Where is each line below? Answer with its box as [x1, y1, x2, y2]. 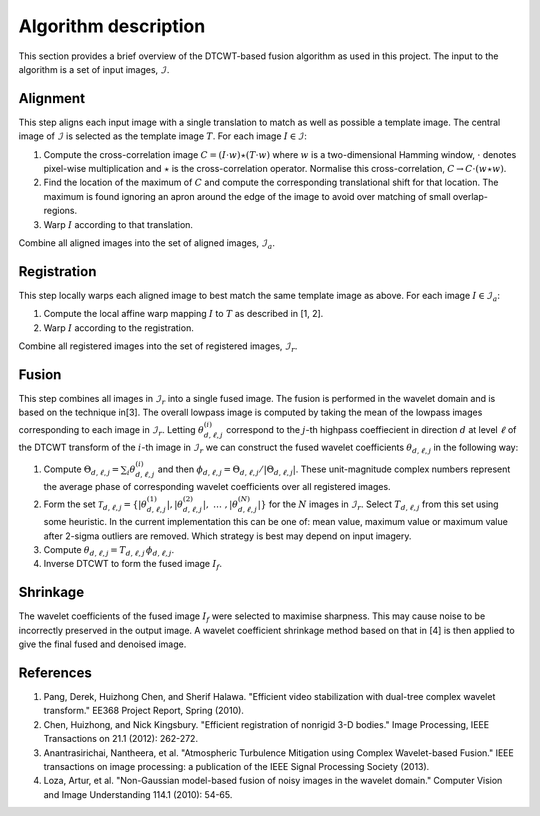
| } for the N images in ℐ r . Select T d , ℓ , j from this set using [257, 498, 499, 512]
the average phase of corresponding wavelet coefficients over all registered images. [43, 481, 391, 493]
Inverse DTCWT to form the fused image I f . [43, 558, 223, 572]
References [18, 664, 92, 681]
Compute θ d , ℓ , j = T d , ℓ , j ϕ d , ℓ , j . [43, 544, 175, 558]
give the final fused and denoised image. [18, 638, 187, 650]
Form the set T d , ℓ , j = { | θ [43, 498, 148, 512]
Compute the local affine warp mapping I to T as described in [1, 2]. [43, 308, 324, 320]
